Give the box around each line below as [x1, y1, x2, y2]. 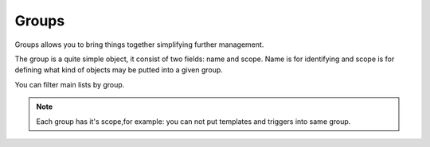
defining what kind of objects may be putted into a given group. [14, 65, 223, 75]
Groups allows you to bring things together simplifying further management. [14, 40, 264, 49]
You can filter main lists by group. [14, 79, 125, 89]
